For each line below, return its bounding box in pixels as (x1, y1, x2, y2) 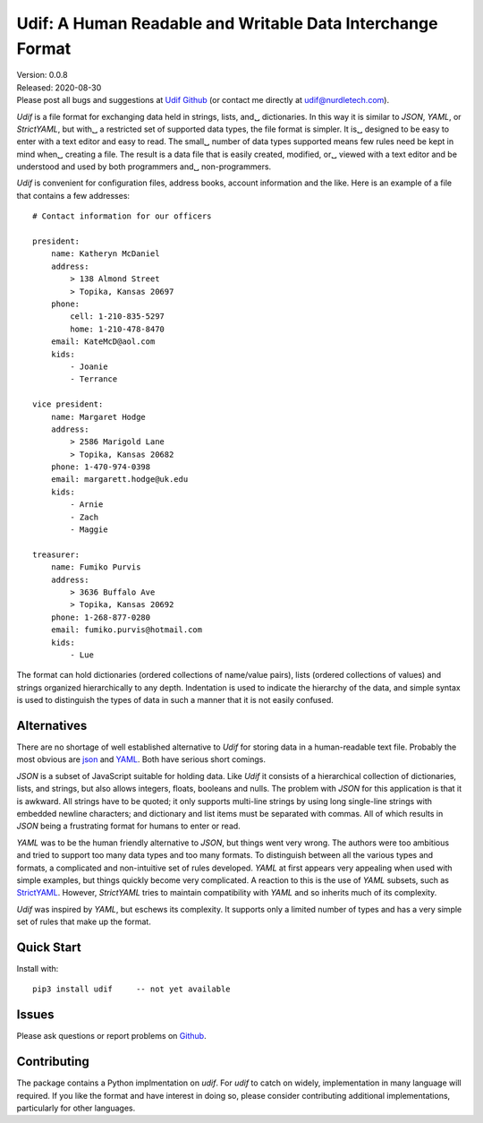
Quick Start (16, 939, 81, 955)
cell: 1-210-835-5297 (70, 312, 165, 321)
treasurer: (32, 549, 80, 560)
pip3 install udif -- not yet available (32, 984, 232, 994)
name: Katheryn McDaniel (50, 249, 160, 259)
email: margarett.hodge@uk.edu (50, 475, 189, 484)
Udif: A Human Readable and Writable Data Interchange (16, 13, 438, 33)
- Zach (70, 511, 99, 522)
